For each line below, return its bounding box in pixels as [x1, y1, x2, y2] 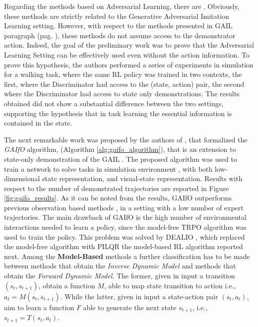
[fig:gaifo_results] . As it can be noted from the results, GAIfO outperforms [4, 193, 232, 203]
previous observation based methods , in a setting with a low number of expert [4, 202, 244, 212]
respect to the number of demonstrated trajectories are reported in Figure [4, 183, 229, 193]
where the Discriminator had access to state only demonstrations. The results [4, 88, 240, 99]
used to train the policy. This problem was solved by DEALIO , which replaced [4, 231, 245, 242]
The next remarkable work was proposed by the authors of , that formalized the [4, 134, 248, 144]
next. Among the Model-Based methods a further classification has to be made [4, 251, 250, 261]
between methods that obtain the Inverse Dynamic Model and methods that [4, 261, 236, 271]
